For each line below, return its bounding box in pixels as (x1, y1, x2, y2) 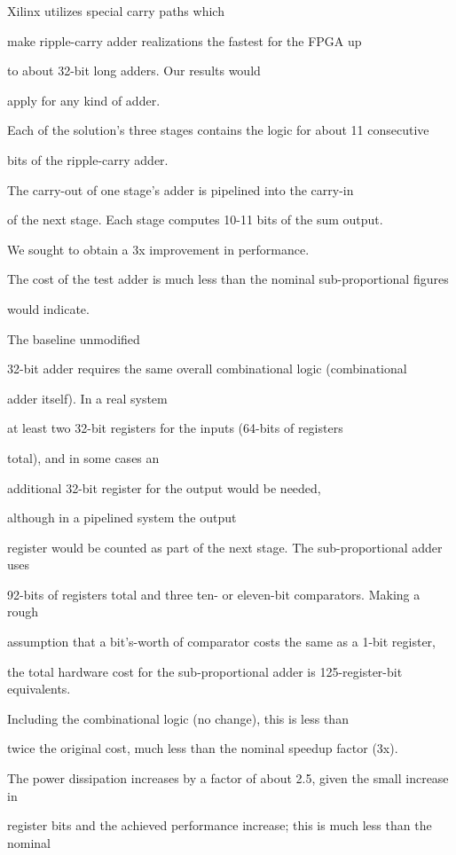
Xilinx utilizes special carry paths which (7, 2, 224, 20)
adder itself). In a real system (7, 388, 168, 407)
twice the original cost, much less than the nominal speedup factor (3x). (7, 739, 398, 757)
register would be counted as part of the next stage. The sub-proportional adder (7, 537, 443, 556)
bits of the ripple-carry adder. (7, 150, 169, 169)
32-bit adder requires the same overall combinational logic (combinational (7, 359, 407, 378)
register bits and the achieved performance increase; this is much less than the (7, 816, 432, 835)
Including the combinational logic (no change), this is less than (7, 709, 349, 727)
